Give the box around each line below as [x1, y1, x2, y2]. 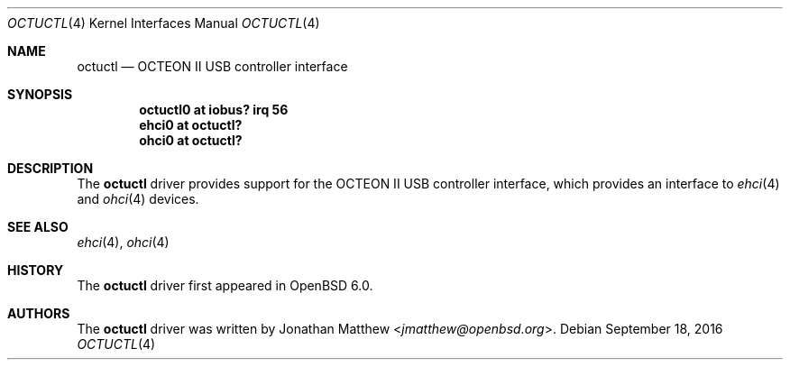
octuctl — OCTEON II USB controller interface [77, 59, 348, 74]
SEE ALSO [7, 219, 69, 234]
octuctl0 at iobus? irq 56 [139, 102, 289, 117]
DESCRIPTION [7, 161, 94, 176]
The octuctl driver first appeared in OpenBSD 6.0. [77, 278, 373, 293]
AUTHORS [7, 306, 70, 321]
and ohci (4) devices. [77, 191, 199, 206]
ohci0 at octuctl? [139, 133, 243, 148]
